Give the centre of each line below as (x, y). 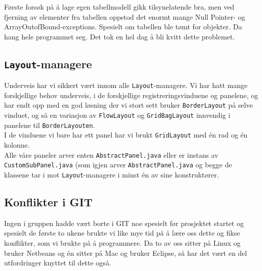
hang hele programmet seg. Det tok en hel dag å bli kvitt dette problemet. (120, 36)
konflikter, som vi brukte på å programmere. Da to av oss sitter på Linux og (122, 242)
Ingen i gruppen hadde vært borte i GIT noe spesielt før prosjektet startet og (124, 223)
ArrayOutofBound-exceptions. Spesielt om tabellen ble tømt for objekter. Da (123, 27)
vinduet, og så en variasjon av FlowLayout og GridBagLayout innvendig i (117, 115)
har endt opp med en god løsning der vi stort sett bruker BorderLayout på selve (128, 105)
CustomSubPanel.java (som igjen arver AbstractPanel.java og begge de (118, 165)
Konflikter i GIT (48, 201)
